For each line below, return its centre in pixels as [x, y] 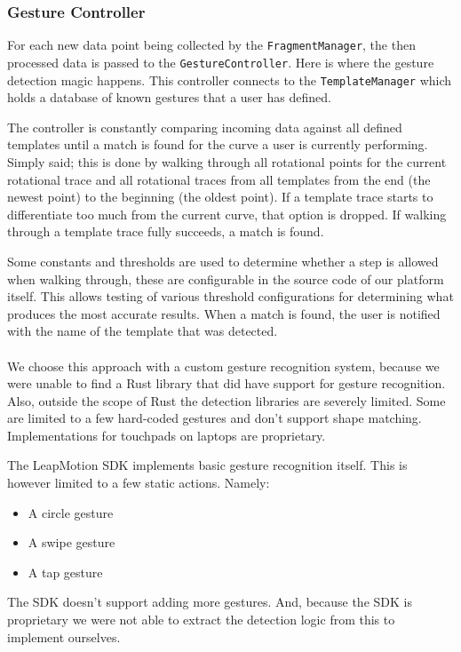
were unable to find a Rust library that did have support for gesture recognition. [227, 383]
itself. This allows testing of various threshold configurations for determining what [230, 296]
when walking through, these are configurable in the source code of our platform [226, 278]
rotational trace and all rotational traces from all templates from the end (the [219, 179]
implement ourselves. [64, 636]
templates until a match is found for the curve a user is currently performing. [218, 144]
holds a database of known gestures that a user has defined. [169, 97]
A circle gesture [71, 512]
